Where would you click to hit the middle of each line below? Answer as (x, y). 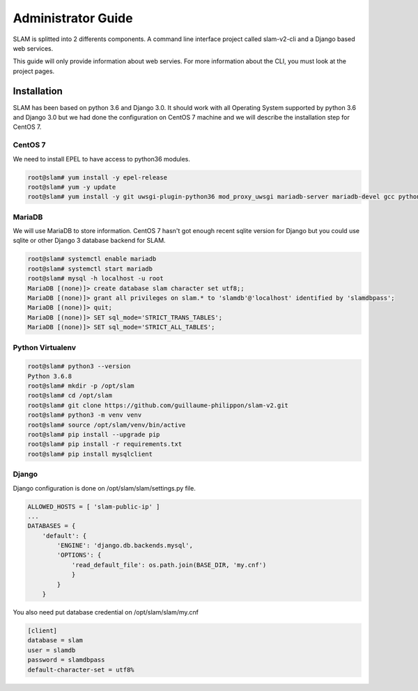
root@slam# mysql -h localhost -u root (95, 279)
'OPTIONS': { (79, 555)
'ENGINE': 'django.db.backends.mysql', (125, 546)
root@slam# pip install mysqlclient (90, 454)
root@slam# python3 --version (79, 366)
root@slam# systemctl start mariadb (90, 269)
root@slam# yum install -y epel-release (97, 177)
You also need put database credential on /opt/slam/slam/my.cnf (106, 612)
